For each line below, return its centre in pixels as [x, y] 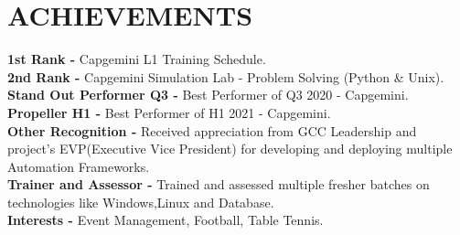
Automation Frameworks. [79, 166]
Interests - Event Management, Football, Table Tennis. [166, 220]
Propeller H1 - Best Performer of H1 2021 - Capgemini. [169, 112]
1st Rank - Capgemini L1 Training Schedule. [137, 59]
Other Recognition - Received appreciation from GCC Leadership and [212, 130]
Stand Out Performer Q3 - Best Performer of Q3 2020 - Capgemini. [208, 95]
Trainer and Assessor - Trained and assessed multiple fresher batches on [219, 184]
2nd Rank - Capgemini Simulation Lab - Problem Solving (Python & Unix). [226, 76]
